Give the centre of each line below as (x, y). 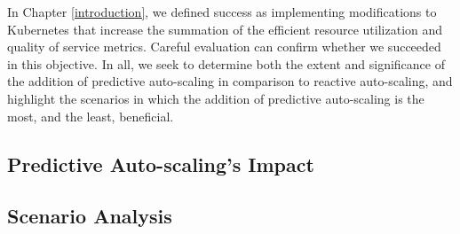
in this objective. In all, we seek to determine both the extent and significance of (226, 63)
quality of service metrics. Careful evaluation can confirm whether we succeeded (224, 47)
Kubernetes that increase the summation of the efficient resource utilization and (225, 29)
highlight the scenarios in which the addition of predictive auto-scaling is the (216, 98)
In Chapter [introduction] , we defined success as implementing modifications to (222, 12)
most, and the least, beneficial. (91, 116)
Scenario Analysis (90, 216)
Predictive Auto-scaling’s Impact (161, 164)
